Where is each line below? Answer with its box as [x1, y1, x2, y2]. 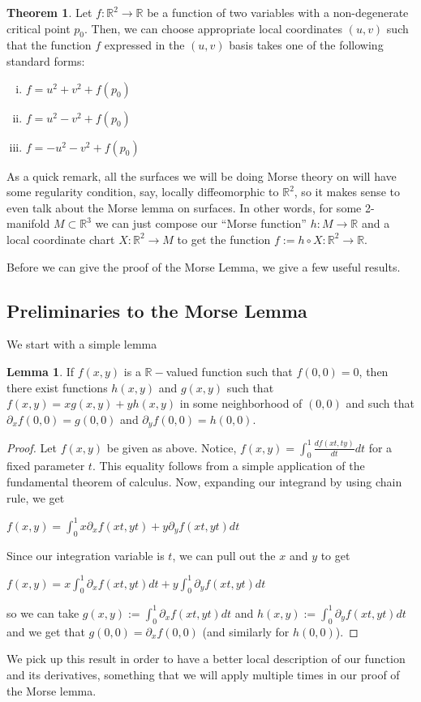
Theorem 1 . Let [6, 4, 92, 20]
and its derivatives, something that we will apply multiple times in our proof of [6, 666, 400, 683]
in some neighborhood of [179, 395, 303, 412]
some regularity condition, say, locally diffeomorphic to [6, 183, 279, 200]
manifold [6, 215, 50, 232]
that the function [6, 36, 92, 54]
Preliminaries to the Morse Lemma [6, 297, 307, 323]
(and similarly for [202, 623, 290, 640]
